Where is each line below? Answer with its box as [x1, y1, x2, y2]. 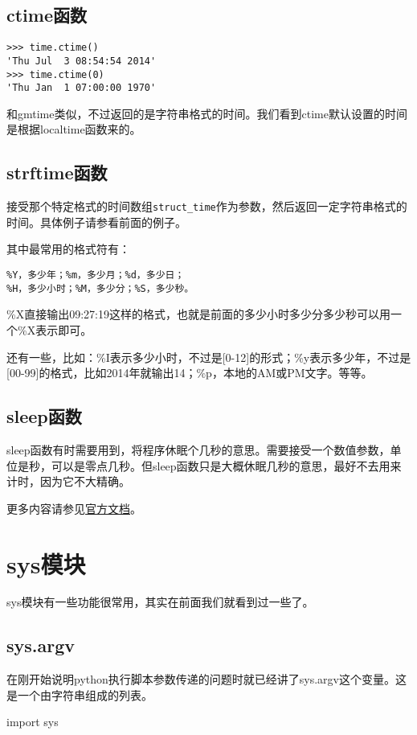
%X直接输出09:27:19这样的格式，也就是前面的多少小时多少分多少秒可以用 [6, 306, 390, 322]
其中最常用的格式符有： [6, 240, 130, 257]
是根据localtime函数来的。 [6, 121, 141, 138]
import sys [6, 713, 59, 730]
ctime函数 [6, 2, 88, 27]
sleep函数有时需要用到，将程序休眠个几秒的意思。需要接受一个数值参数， [6, 441, 390, 458]
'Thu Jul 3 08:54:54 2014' [6, 55, 157, 67]
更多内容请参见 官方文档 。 [6, 499, 141, 516]
